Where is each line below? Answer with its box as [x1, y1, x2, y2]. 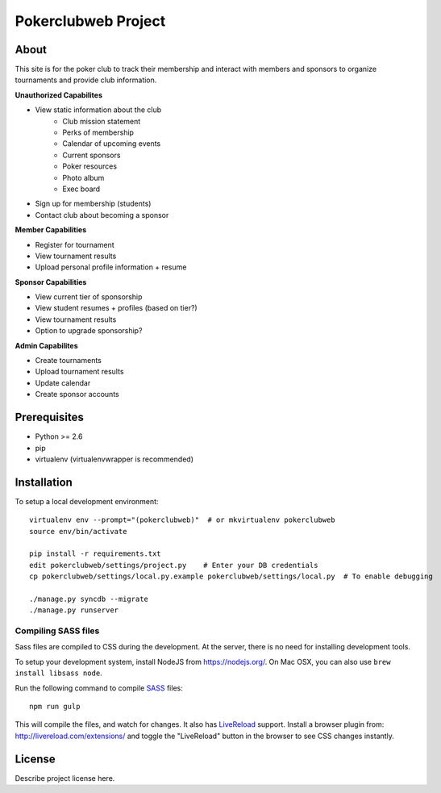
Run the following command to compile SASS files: [15, 682, 183, 693]
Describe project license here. [15, 773, 115, 783]
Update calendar [35, 378, 91, 387]
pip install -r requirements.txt [29, 549, 161, 558]
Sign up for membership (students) [35, 198, 152, 209]
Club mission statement [62, 116, 141, 126]
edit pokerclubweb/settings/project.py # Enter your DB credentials [29, 561, 318, 570]
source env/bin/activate [29, 527, 127, 536]
